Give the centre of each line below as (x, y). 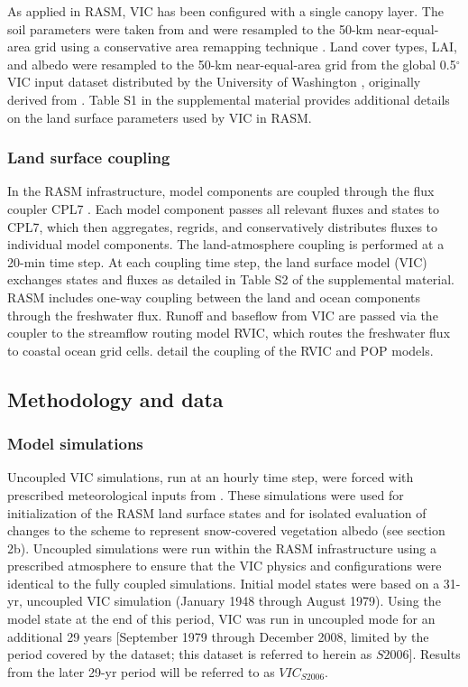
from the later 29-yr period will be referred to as (141, 671)
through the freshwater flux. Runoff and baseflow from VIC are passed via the (223, 315)
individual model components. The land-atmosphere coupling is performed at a (226, 244)
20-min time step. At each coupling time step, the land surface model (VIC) (217, 261)
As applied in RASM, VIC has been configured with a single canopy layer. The (225, 11)
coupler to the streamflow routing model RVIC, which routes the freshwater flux (229, 333)
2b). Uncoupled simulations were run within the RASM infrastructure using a (222, 548)
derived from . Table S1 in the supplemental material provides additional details (229, 99)
